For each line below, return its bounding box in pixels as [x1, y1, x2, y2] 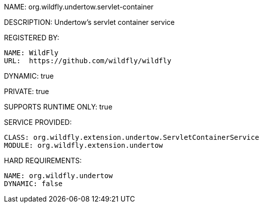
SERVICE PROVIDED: [4, 118, 72, 126]
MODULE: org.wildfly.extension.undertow [4, 141, 163, 149]
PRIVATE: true [4, 87, 49, 96]
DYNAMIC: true [4, 72, 54, 80]
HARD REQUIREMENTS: [4, 156, 82, 165]
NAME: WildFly [4, 49, 59, 57]
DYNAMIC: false [4, 180, 63, 188]
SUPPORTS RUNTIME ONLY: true [4, 103, 113, 111]
